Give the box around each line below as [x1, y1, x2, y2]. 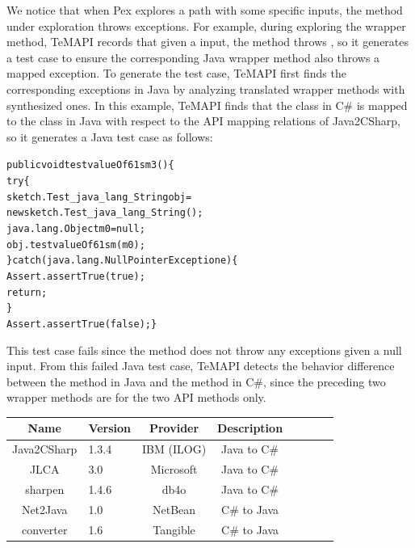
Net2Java [21, 500, 68, 517]
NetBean [153, 500, 196, 517]
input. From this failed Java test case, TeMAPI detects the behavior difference [6, 357, 395, 374]
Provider [149, 419, 199, 436]
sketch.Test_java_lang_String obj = [6, 191, 192, 203]
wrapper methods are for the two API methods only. [6, 389, 266, 406]
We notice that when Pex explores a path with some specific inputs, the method [6, 2, 403, 18]
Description [217, 419, 283, 436]
